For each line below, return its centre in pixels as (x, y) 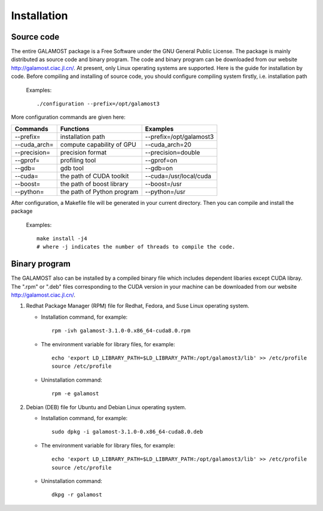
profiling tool (78, 160)
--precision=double (173, 152)
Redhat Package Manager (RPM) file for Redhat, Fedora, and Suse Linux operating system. (138, 306)
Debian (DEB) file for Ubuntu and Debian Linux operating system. (106, 407)
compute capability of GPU (98, 144)
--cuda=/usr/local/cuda (178, 176)
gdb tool (72, 168)
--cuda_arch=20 (168, 144)
